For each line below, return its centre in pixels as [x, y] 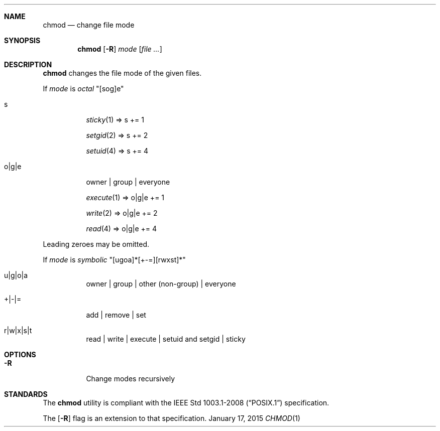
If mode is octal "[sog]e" [83, 89]
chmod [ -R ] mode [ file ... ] [120, 49]
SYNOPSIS [22, 40]
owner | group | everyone [128, 182]
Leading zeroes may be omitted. [96, 244]
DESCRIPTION [28, 64]
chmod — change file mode [89, 25]
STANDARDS [26, 394]
